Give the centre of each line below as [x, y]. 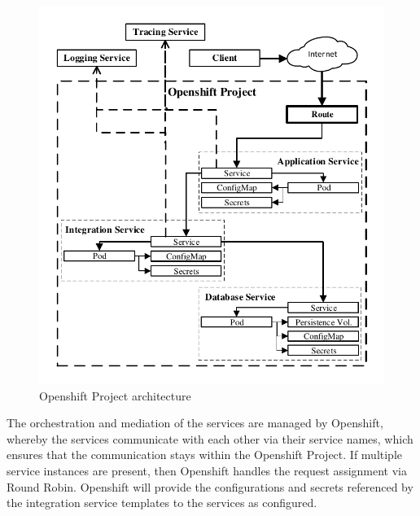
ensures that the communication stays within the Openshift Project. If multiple [205, 455]
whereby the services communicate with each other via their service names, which [210, 438]
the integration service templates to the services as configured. [162, 503]
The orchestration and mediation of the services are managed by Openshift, [195, 423]
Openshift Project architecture [115, 395]
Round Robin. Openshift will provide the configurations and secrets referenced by [210, 486]
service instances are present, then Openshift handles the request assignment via [207, 470]
